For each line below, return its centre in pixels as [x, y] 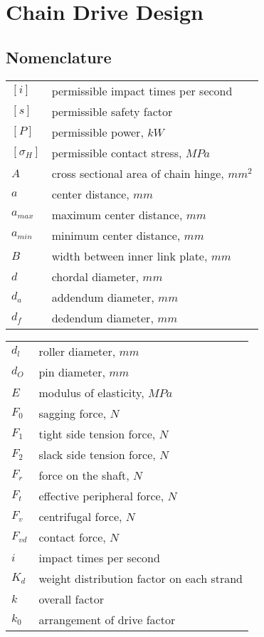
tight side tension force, [97, 433]
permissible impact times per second [142, 90]
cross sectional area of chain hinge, [138, 173]
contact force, [72, 537]
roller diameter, [77, 351]
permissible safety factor [112, 111]
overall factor [72, 599]
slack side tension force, [97, 454]
